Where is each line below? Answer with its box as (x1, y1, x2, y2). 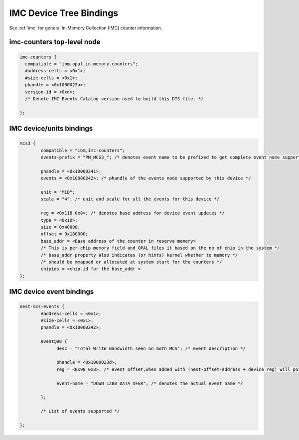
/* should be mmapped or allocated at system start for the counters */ (40, 259, 222, 265)
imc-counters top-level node (9, 38, 101, 46)
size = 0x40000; (40, 224, 81, 230)
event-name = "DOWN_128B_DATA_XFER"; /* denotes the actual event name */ (56, 380, 244, 386)
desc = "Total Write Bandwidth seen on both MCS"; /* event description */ (56, 345, 246, 351)
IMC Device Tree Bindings (9, 7, 119, 18)
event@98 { (40, 339, 67, 344)
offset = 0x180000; (40, 231, 88, 237)
